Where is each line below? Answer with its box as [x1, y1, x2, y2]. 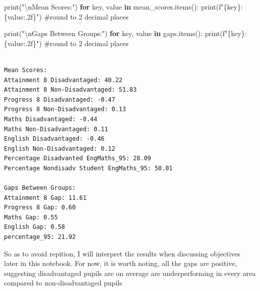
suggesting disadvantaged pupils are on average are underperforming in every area [4, 267, 256, 278]
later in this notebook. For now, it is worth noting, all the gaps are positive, [4, 258, 237, 268]
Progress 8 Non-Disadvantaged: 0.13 [4, 106, 126, 113]
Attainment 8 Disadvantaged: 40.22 [4, 76, 123, 84]
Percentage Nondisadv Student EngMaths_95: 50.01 [4, 164, 173, 172]
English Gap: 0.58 [4, 223, 65, 231]
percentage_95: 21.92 [4, 233, 76, 241]
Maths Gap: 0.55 [4, 213, 58, 221]
